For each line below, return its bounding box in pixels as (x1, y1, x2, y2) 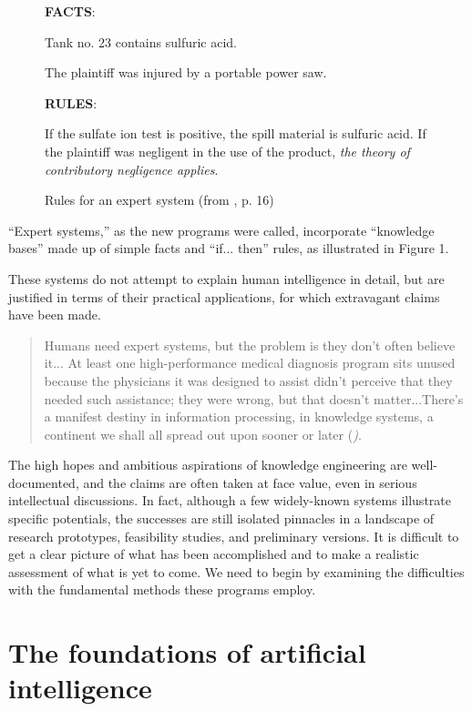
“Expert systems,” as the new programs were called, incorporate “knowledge (8, 220, 435, 239)
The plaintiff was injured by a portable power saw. (45, 63, 327, 82)
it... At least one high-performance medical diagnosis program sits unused (44, 353, 456, 372)
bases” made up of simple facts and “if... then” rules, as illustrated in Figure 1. (8, 239, 449, 258)
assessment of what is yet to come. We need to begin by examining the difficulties (8, 562, 465, 581)
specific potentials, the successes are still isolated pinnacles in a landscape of (8, 509, 435, 528)
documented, (8, 472, 79, 492)
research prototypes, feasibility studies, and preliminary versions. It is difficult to (8, 526, 459, 545)
